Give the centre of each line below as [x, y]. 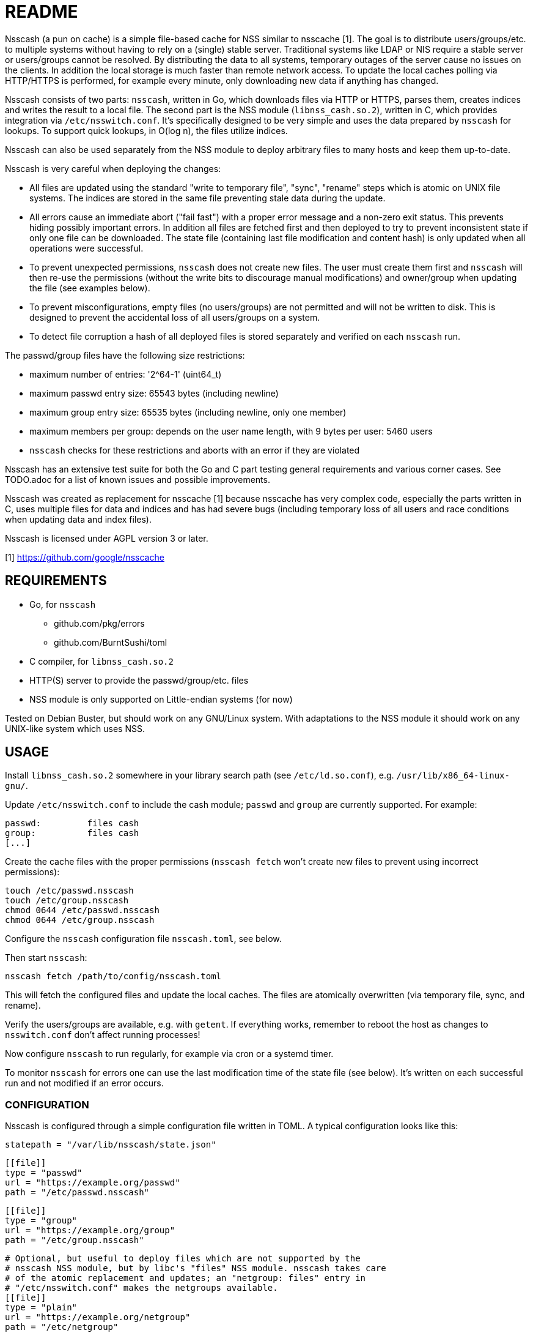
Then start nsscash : [46, 958]
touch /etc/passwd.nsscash [69, 891]
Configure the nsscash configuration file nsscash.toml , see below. [143, 939]
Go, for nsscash [63, 604]
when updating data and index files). [78, 519]
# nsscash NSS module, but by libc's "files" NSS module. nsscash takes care [196, 1268]
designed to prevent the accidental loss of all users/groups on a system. [175, 317]
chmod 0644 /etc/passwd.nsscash [82, 910]
